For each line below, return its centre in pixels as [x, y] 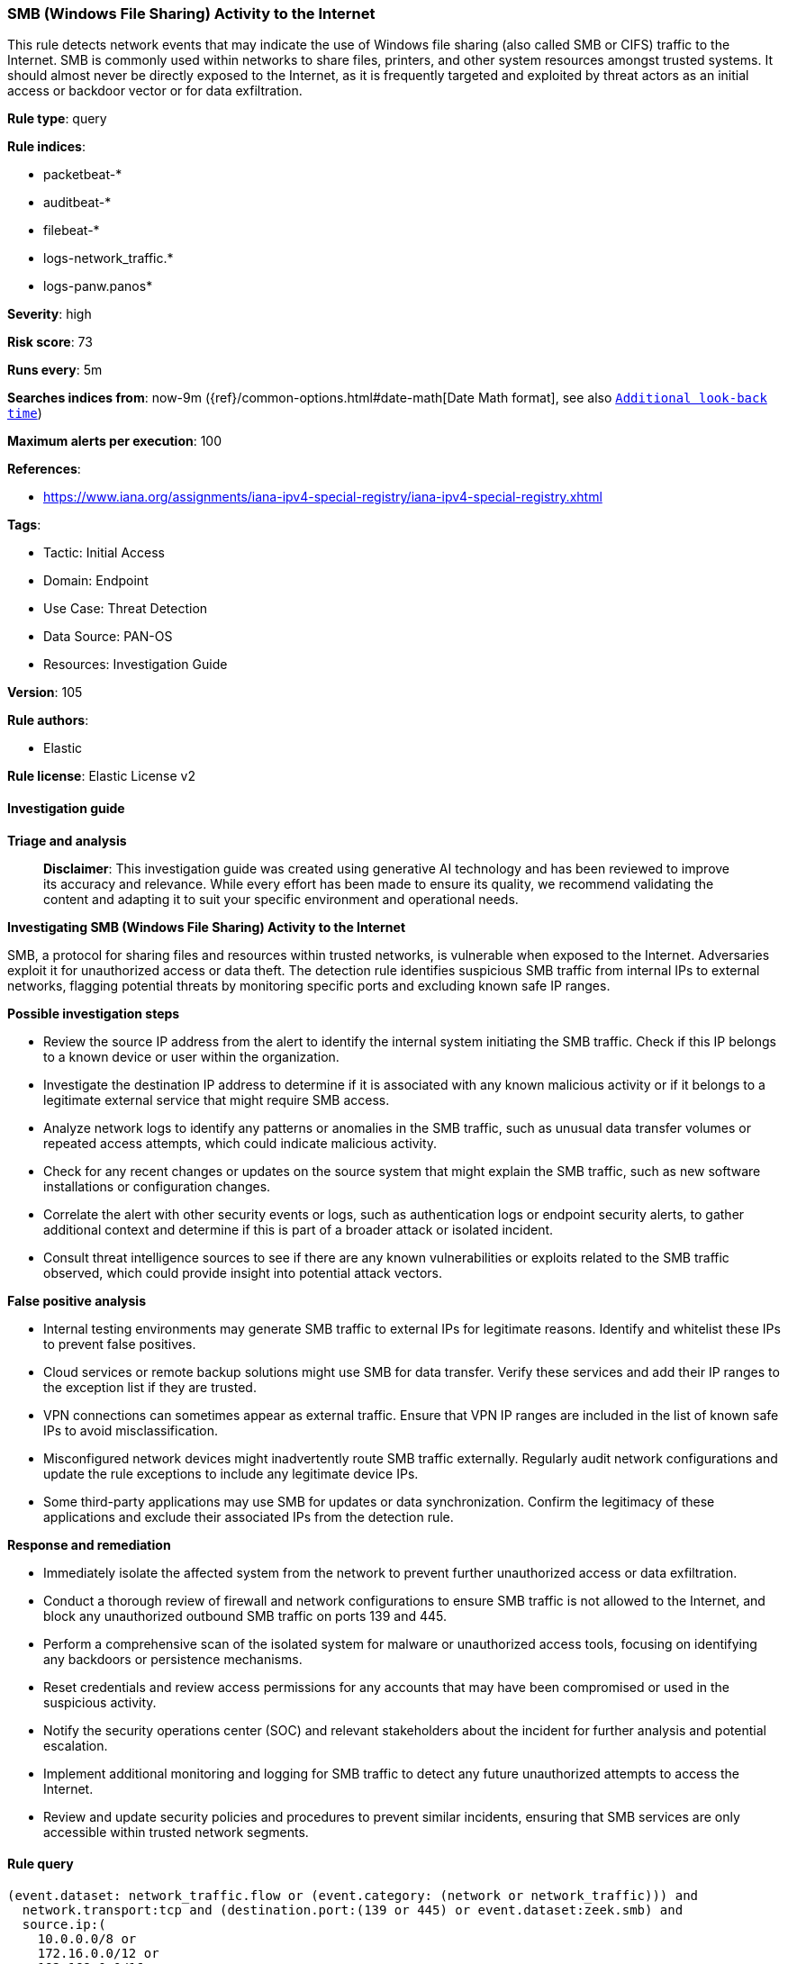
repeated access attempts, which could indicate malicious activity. [240, 1143]
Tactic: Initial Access [104, 553]
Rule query [41, 1864]
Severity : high [50, 314]
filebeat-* [72, 231]
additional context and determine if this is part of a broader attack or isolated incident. [299, 1229]
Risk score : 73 [50, 342]
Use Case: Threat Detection [126, 609]
